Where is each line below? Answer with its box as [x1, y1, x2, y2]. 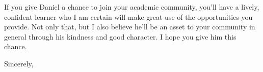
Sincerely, [4, 58, 34, 68]
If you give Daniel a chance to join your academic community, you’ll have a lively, [4, 2, 259, 12]
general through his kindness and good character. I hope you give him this [4, 31, 236, 42]
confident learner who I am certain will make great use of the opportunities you [4, 11, 253, 22]
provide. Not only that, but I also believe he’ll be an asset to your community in [4, 21, 255, 32]
